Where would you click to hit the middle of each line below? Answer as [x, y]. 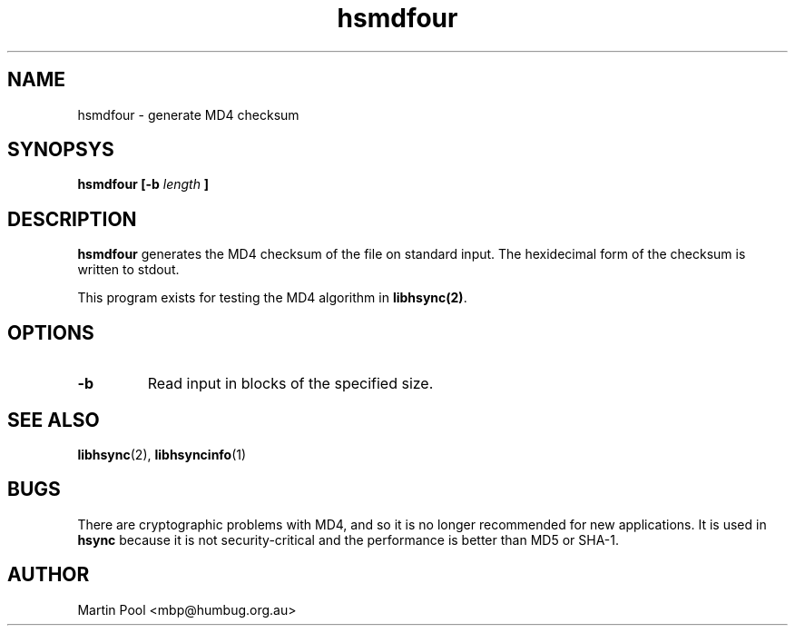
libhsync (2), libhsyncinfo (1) [162, 454]
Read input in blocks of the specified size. [290, 384]
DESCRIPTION [72, 219]
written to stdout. [128, 270]
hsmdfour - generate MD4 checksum [188, 114]
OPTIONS [51, 332]
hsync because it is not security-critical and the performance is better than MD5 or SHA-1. [348, 539]
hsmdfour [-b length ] [143, 184]
